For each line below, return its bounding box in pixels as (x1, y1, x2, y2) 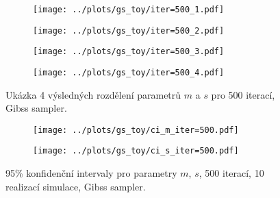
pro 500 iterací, (211, 87, 275, 101)
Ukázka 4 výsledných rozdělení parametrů (5, 87, 181, 101)
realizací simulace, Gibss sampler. (5, 179, 146, 193)
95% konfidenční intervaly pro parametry (5, 166, 177, 180)
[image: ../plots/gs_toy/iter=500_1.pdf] (33, 5, 225, 14)
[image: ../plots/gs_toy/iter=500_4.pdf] (33, 67, 225, 77)
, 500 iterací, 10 (199, 166, 264, 180)
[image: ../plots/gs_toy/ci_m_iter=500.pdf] (33, 125, 239, 135)
